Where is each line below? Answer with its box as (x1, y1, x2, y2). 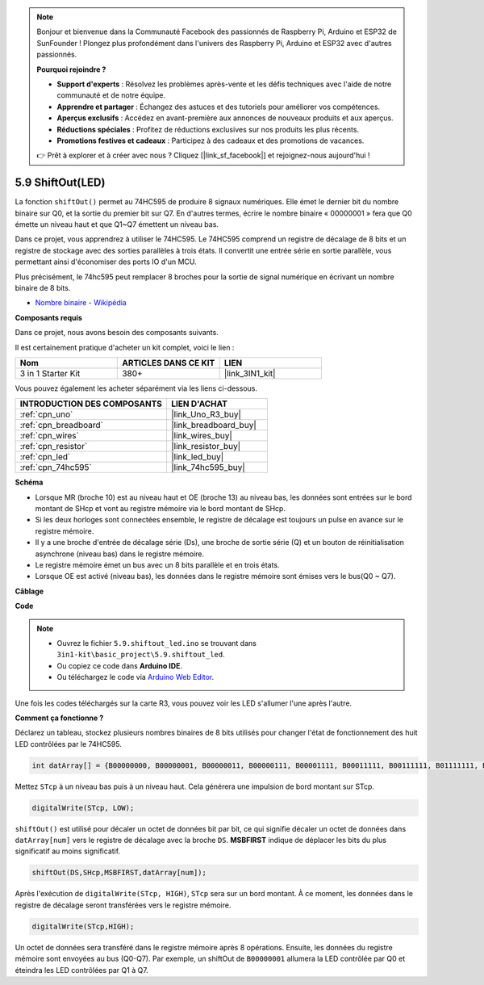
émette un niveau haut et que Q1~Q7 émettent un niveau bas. (15, 219, 219, 229)
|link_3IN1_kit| (223, 367, 276, 379)
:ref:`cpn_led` (19, 451, 71, 463)
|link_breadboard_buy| (170, 420, 257, 431)
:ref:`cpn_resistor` (19, 441, 88, 452)
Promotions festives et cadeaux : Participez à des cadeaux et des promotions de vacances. (56, 136, 365, 145)
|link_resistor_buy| (170, 441, 241, 452)
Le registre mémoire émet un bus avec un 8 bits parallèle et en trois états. (35, 560, 280, 570)
